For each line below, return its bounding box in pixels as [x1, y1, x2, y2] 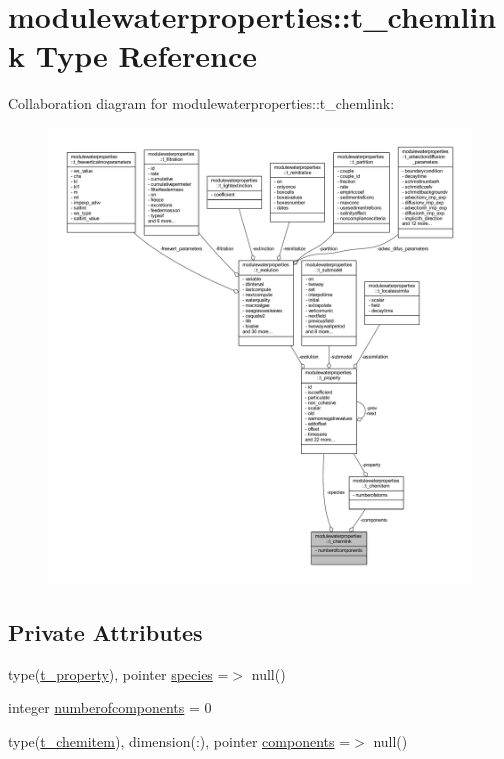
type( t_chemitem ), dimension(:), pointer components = [8, 730, 351, 751]
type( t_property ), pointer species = [8, 663, 229, 684]
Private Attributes [8, 616, 203, 647]
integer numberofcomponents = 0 [8, 697, 212, 718]
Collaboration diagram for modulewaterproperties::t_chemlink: [8, 93, 395, 114]
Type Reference [35, 35, 257, 76]
